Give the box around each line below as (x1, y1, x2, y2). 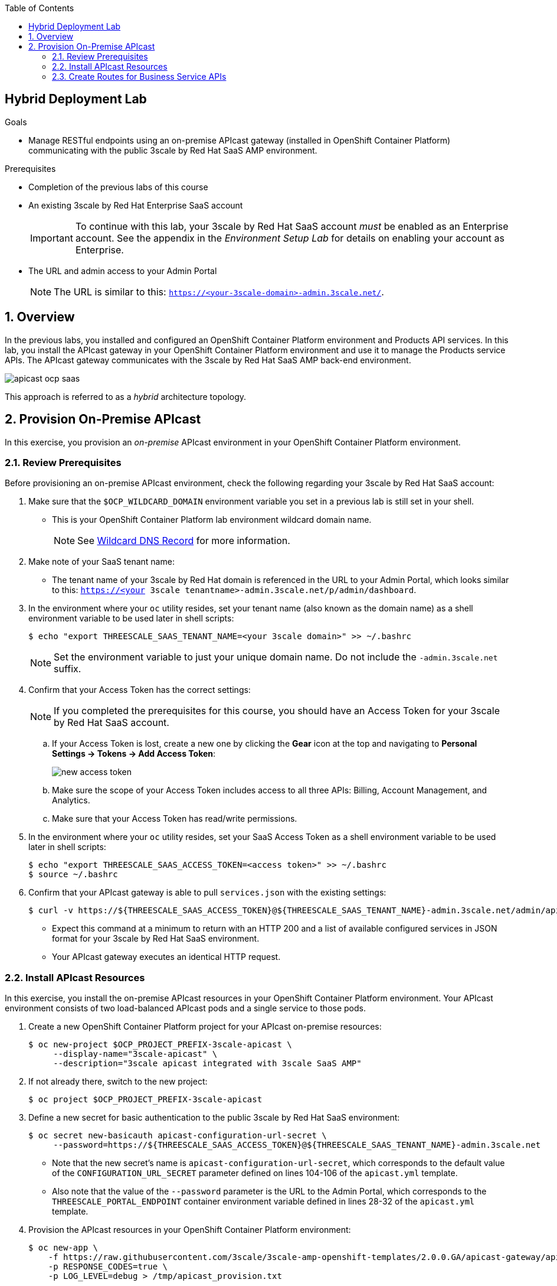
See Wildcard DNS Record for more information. (77, 535, 290, 547)
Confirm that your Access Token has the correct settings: (28, 685, 251, 695)
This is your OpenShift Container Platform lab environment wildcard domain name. (52, 515, 372, 525)
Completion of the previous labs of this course (28, 181, 208, 192)
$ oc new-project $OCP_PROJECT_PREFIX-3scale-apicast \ (28, 1040, 292, 1050)
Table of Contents (5, 3, 74, 13)
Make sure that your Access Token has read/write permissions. (52, 813, 297, 824)
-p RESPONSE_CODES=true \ (48, 1262, 168, 1272)
